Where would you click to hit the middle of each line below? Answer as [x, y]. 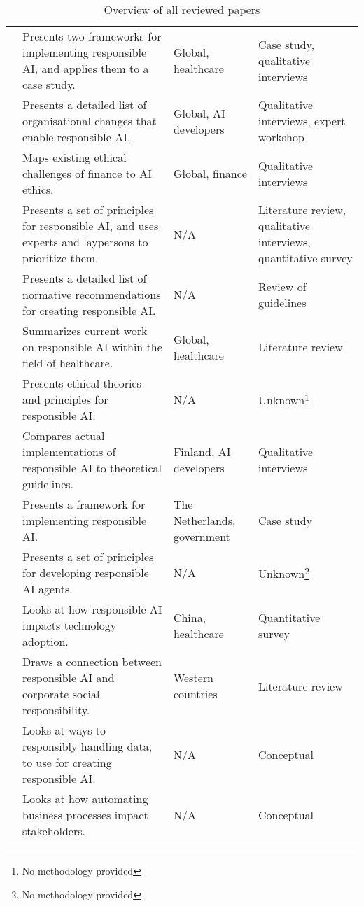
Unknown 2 [283, 573]
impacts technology [70, 625]
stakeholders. [54, 831]
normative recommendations [92, 294]
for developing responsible [86, 573]
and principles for [65, 399]
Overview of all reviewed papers [182, 9]
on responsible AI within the [92, 347]
